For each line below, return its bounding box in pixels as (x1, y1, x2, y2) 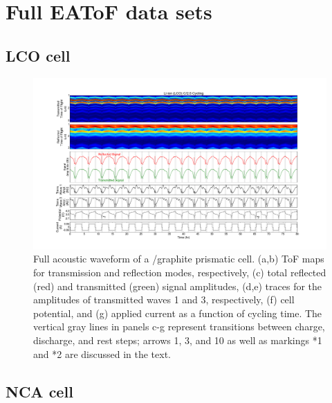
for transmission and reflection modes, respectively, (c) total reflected (33, 265, 326, 279)
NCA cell (6, 380, 73, 402)
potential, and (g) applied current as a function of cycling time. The (33, 305, 322, 320)
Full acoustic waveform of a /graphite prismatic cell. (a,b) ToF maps (33, 251, 324, 266)
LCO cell (6, 44, 71, 66)
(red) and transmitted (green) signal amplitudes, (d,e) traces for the (33, 278, 322, 293)
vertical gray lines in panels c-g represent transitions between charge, (33, 319, 325, 334)
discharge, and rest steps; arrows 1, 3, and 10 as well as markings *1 (33, 332, 322, 347)
